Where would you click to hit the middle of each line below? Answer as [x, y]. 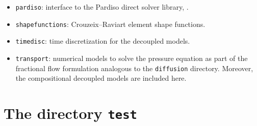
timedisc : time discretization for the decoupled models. [103, 41]
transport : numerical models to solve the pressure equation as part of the [132, 58]
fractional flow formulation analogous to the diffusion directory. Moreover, [134, 68]
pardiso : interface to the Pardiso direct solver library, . [102, 7]
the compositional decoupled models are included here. [101, 78]
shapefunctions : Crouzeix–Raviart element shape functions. [110, 24]
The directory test [70, 113]
